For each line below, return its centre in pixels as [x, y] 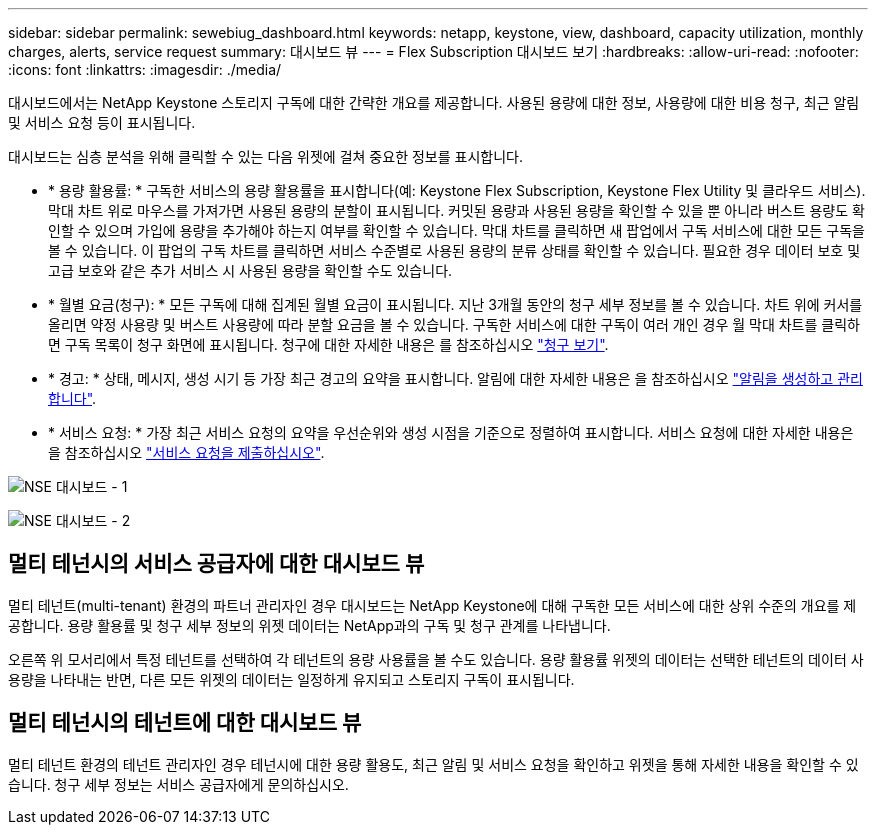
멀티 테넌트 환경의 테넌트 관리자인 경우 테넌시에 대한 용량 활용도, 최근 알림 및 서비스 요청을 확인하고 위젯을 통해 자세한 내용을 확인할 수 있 [433, 764]
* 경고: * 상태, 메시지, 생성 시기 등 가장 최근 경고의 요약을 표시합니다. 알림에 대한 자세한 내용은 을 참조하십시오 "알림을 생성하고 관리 [455, 378]
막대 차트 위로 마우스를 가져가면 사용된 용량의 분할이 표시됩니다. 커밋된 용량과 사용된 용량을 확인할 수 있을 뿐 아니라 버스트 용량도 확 [456, 210]
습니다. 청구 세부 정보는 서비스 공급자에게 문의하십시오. [178, 784]
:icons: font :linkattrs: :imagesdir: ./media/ [145, 69]
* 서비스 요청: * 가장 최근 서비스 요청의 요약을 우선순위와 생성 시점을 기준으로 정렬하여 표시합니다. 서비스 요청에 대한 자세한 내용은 [451, 432]
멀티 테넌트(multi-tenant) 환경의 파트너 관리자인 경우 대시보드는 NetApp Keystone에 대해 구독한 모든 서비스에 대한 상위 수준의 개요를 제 [432, 605]
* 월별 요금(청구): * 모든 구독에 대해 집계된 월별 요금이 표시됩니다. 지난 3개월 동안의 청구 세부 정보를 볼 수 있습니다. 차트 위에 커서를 [455, 304]
